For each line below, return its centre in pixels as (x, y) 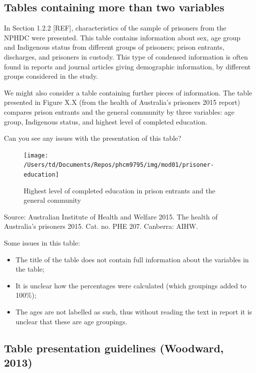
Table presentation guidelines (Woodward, (114, 348)
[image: (36, 155)
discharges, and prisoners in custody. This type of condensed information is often (126, 56)
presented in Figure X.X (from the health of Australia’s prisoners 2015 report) (122, 102)
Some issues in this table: (42, 243)
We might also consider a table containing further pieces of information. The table (128, 92)
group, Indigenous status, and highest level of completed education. (106, 121)
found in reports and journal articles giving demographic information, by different (128, 66)
